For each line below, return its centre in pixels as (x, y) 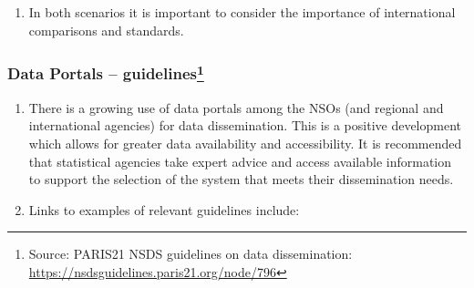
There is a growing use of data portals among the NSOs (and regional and (236, 107)
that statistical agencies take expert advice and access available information (240, 161)
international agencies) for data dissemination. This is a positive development (245, 125)
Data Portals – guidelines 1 (106, 72)
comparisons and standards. (106, 30)
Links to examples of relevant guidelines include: (164, 209)
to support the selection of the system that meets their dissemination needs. (241, 179)
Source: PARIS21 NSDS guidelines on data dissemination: (191, 254)
